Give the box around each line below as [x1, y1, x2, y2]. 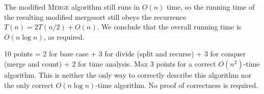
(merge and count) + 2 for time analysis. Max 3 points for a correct [4, 58, 216, 69]
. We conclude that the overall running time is [97, 21, 242, 32]
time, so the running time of [166, 2, 255, 12]
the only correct [4, 79, 54, 90]
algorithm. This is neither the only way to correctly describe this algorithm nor [4, 69, 252, 80]
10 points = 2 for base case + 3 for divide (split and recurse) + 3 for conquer [4, 48, 246, 59]
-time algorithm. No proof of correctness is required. [95, 79, 258, 90]
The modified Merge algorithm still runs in [4, 2, 140, 12]
